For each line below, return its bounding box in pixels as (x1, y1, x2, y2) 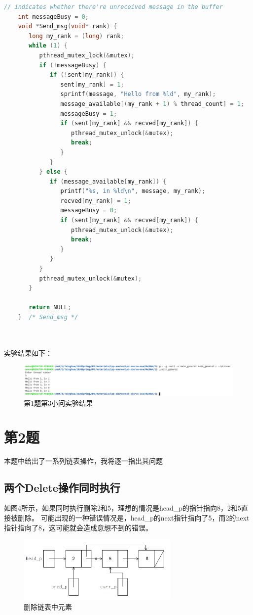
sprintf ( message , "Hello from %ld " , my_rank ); (60, 91, 216, 98)
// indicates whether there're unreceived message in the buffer (4, 3, 223, 10)
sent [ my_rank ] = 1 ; (60, 81, 124, 88)
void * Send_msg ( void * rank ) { (18, 23, 117, 30)
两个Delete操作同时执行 (4, 479, 120, 495)
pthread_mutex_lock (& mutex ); (39, 51, 135, 59)
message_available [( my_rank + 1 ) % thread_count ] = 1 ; (60, 100, 244, 107)
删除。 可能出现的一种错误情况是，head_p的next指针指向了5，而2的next (17, 513, 250, 523)
